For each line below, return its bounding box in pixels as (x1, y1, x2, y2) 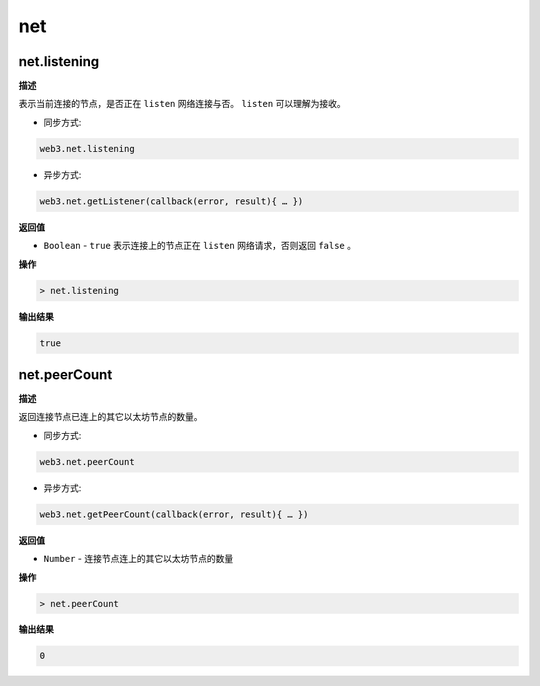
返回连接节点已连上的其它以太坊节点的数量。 (18, 411, 203, 423)
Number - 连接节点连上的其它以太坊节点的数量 (43, 553, 234, 565)
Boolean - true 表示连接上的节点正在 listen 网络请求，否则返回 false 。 (43, 240, 357, 252)
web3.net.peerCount (39, 456, 135, 467)
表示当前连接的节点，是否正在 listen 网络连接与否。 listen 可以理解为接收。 (18, 98, 346, 110)
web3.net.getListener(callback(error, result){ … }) (39, 195, 304, 207)
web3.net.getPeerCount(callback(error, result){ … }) (39, 508, 309, 520)
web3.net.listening (39, 143, 135, 154)
